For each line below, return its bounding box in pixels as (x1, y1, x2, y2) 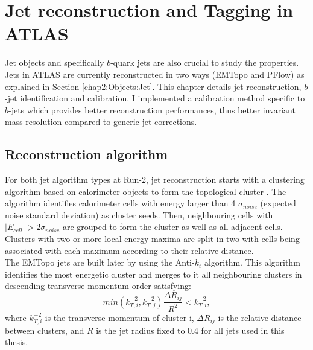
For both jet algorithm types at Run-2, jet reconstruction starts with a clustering (5, 173, 305, 186)
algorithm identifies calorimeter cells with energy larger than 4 (5, 197, 236, 209)
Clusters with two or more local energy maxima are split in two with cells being (5, 232, 300, 245)
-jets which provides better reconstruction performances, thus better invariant (8, 103, 296, 116)
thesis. (5, 336, 28, 348)
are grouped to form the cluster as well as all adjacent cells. (62, 220, 283, 233)
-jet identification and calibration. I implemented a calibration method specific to (5, 92, 305, 104)
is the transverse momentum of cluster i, (45, 311, 194, 323)
